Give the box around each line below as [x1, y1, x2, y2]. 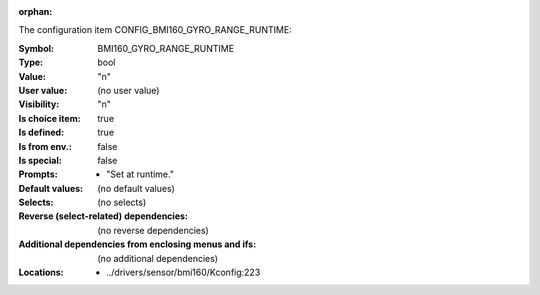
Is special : [18, 154, 62, 166]
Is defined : [18, 126, 65, 139]
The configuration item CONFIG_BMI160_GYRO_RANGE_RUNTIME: [18, 24, 292, 36]
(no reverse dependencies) [97, 224, 209, 236]
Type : [18, 56, 44, 69]
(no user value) [97, 84, 160, 96]
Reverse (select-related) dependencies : [18, 210, 189, 222]
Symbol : [18, 42, 55, 54]
